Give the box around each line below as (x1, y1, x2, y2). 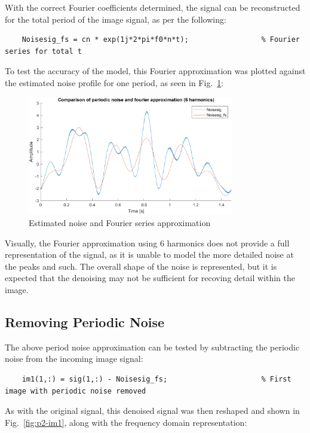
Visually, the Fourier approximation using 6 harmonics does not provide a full (5, 236, 290, 249)
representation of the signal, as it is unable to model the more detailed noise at (5, 248, 294, 261)
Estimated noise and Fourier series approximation (29, 216, 211, 229)
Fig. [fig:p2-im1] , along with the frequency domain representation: (5, 416, 247, 428)
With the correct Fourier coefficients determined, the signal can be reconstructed (5, 1, 300, 13)
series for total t (5, 47, 82, 56)
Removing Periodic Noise (5, 313, 165, 331)
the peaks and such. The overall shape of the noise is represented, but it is (5, 260, 277, 272)
